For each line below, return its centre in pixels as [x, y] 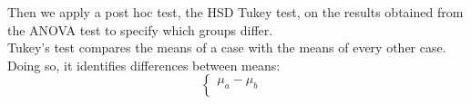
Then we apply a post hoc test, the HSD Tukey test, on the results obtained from [235, 12]
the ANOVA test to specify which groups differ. [140, 29]
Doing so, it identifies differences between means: [144, 65]
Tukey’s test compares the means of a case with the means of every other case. [227, 47]
